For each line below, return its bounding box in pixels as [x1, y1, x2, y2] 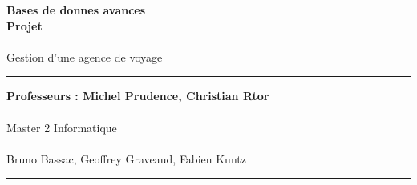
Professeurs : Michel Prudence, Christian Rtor [6, 87, 269, 104]
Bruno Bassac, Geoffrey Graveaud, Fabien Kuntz [6, 150, 246, 167]
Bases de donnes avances [6, 2, 146, 18]
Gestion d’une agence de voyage [6, 48, 163, 65]
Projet [6, 17, 43, 34]
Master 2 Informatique [6, 119, 117, 135]
